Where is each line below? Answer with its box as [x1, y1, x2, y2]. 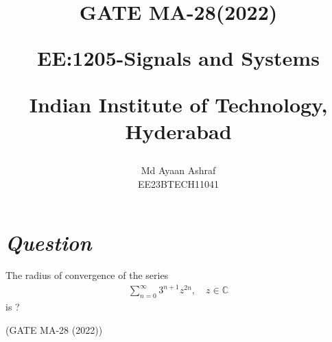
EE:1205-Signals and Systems [37, 44, 320, 72]
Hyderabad [125, 117, 232, 145]
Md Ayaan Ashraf [141, 162, 216, 177]
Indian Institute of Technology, [29, 90, 328, 118]
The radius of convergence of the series [5, 268, 169, 282]
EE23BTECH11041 [137, 176, 220, 191]
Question [5, 228, 92, 257]
